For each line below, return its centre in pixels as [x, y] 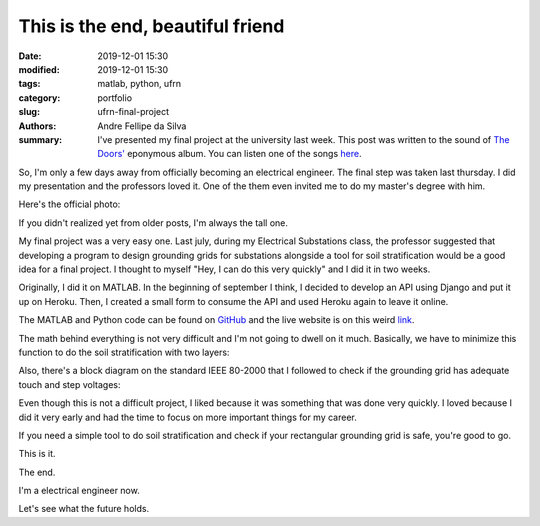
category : [39, 97]
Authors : [37, 126]
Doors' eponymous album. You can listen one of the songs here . [229, 154]
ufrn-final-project [133, 112]
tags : [29, 84]
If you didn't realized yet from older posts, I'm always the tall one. [153, 222]
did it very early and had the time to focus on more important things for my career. [187, 417]
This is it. [37, 454]
